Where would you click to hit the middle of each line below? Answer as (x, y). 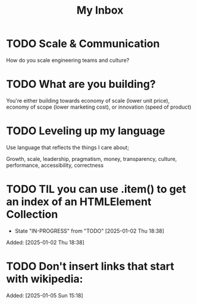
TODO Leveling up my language (86, 131)
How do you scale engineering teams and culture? (68, 60)
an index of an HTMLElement (79, 202)
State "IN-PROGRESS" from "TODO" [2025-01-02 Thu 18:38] (90, 231)
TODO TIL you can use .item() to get (96, 189)
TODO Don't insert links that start (90, 266)
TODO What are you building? (81, 84)
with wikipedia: (45, 279)
